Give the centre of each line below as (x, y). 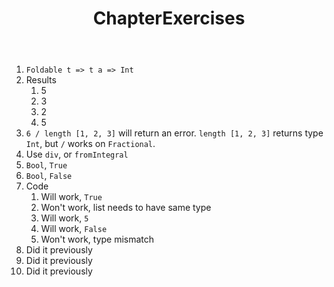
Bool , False (49, 176)
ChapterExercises (169, 18)
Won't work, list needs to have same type (126, 208)
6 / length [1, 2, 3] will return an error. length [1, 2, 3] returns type (174, 133)
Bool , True (46, 165)
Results (41, 80)
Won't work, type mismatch (97, 239)
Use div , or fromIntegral (77, 154)
